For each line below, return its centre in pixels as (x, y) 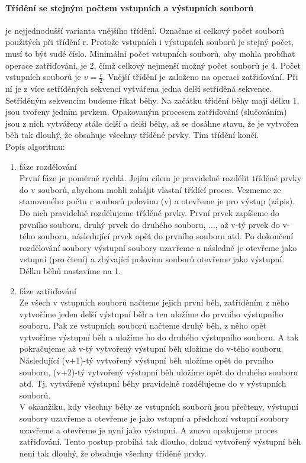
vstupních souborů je (43, 77)
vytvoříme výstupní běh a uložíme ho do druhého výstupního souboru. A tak (159, 337)
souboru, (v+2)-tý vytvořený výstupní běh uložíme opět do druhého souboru (159, 372)
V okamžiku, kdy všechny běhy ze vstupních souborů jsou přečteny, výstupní (159, 406)
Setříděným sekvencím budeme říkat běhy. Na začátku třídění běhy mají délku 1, (152, 100)
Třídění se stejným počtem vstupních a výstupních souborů (130, 7)
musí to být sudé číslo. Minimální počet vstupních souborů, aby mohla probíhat (150, 53)
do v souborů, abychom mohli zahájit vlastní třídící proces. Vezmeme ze (150, 189)
